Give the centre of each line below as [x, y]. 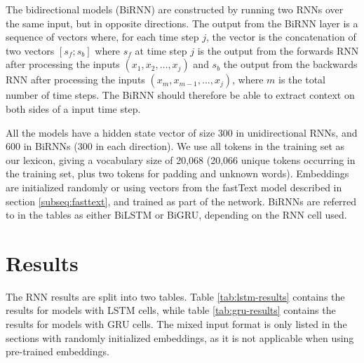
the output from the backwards [290, 64]
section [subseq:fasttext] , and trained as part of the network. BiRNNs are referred [181, 201]
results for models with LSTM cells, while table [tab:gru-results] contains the [171, 310]
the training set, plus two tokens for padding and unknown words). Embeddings [177, 173]
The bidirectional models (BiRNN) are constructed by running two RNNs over [175, 9]
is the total [302, 80]
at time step [161, 50]
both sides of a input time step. [73, 108]
